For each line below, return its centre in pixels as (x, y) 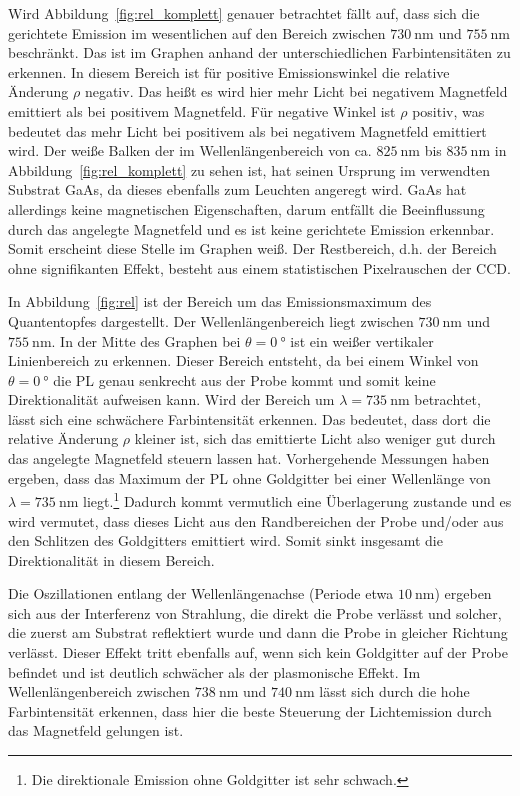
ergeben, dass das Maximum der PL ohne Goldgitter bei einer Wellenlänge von (249, 477)
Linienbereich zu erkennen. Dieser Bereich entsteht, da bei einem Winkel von (243, 360)
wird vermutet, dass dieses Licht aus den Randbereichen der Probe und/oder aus (256, 520)
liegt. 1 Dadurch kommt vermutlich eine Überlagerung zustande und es (297, 499)
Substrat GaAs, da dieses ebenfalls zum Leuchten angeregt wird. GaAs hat (237, 189)
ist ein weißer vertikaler (362, 340)
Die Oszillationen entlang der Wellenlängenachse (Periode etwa (201, 593)
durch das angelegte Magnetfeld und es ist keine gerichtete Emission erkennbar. (251, 228)
